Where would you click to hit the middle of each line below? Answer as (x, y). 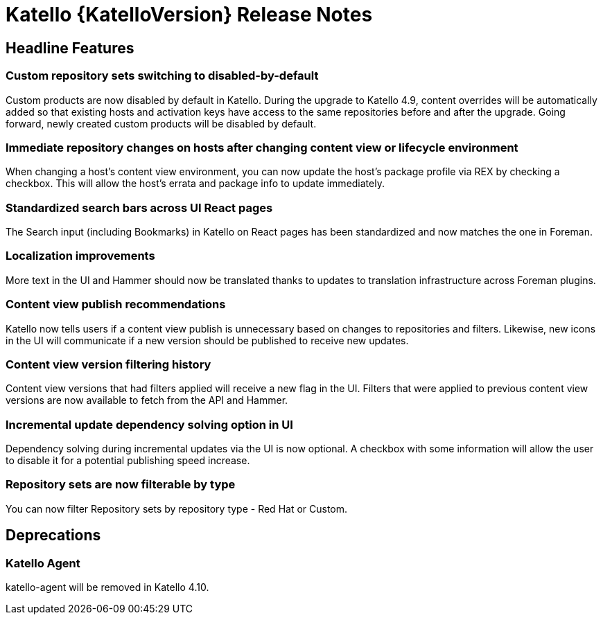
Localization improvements (80, 256)
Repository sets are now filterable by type (121, 485)
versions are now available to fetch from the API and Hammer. (147, 400)
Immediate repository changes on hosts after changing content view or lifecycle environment (262, 147)
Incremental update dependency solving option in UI (149, 424)
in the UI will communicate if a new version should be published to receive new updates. (207, 340)
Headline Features (70, 48)
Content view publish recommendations (116, 304)
